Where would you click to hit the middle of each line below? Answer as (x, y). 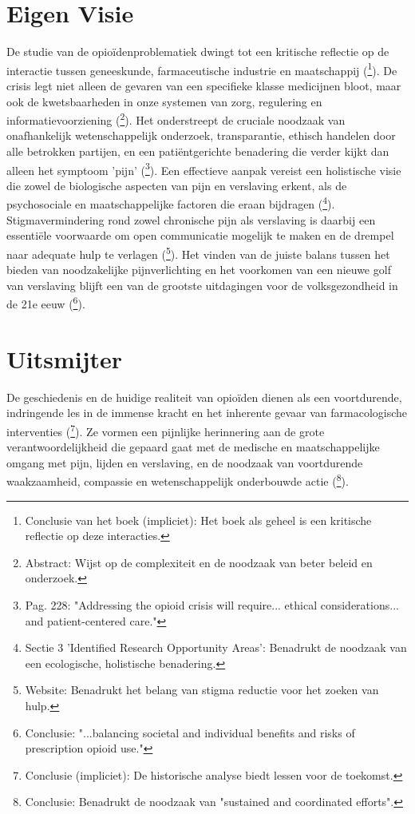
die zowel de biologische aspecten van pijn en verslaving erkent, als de (177, 185)
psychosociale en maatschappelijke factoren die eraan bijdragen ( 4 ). (171, 203)
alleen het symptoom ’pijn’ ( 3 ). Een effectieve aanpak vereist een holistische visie (204, 169)
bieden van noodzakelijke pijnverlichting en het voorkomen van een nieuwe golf (199, 270)
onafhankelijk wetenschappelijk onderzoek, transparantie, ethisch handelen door (201, 135)
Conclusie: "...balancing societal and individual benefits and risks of (190, 732)
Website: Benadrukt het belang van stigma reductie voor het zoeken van (202, 690)
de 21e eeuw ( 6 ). (46, 302)
